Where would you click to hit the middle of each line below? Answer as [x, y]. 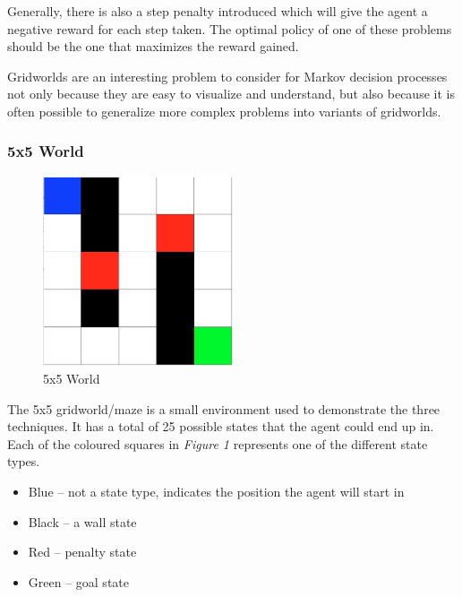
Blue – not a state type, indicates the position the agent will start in [216, 491]
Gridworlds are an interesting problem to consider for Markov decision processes [227, 76]
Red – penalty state [82, 552]
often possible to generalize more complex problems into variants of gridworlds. [224, 111]
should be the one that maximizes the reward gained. [153, 46]
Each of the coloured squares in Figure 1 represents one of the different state [218, 443]
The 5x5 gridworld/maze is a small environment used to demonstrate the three [224, 408]
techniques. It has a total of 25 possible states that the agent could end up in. [221, 426]
